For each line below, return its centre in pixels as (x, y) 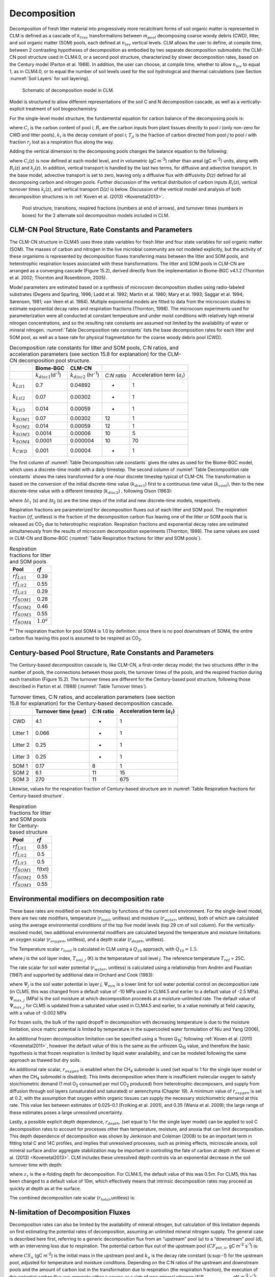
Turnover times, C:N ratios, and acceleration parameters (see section (92, 697)
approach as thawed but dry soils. (45, 1060)
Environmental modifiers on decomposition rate (87, 899)
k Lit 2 (19, 397)
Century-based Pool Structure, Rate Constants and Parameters (112, 653)
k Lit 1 (19, 385)
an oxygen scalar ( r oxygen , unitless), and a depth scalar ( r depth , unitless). (87, 940)
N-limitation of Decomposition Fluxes (70, 1212)
